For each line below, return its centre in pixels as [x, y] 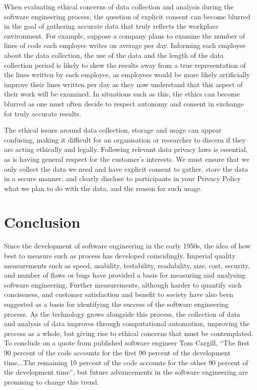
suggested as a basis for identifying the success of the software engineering [116, 304]
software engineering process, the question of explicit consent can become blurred [127, 16]
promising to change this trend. [51, 381]
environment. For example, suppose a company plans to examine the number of [125, 35]
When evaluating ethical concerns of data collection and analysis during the [119, 6]
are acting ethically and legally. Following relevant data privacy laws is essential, [126, 149]
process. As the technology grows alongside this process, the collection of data [122, 314]
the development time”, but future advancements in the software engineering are [126, 372]
